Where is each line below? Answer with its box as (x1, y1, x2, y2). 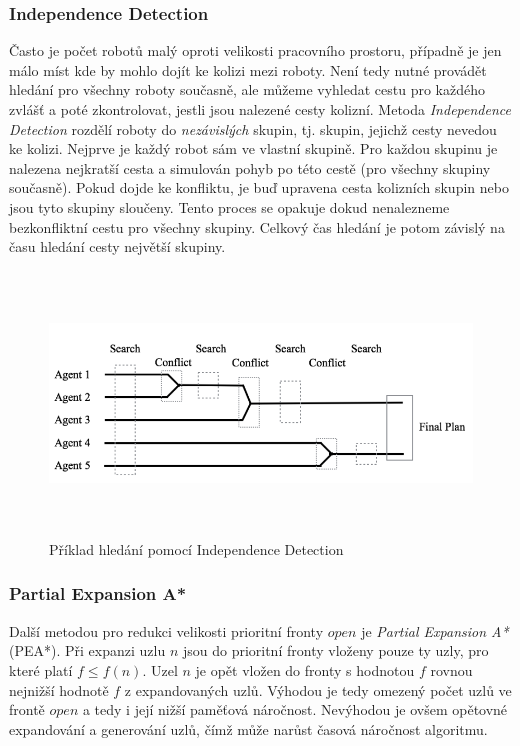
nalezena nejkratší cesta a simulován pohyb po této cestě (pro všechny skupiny (9, 157, 491, 178)
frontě (9, 699, 45, 720)
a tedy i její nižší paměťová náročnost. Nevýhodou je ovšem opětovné (82, 699, 508, 720)
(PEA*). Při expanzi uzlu (9, 640, 166, 661)
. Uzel (142, 659, 178, 680)
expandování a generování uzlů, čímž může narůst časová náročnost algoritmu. (9, 718, 488, 739)
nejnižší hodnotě (9, 679, 109, 700)
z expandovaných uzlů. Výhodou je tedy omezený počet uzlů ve (124, 679, 512, 700)
